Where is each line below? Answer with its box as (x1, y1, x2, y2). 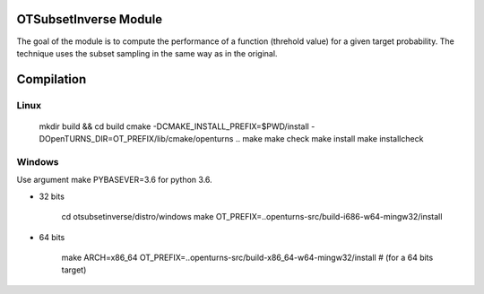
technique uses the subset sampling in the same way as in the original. (16, 48, 278, 58)
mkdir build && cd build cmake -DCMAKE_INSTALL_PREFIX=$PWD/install (39, 121, 309, 132)
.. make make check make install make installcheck (235, 134, 424, 144)
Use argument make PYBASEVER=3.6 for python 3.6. (16, 175, 212, 186)
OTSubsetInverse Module (16, 12, 163, 27)
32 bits (39, 191, 65, 202)
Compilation (16, 72, 87, 87)
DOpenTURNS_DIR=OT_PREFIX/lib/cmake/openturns (39, 134, 234, 144)
